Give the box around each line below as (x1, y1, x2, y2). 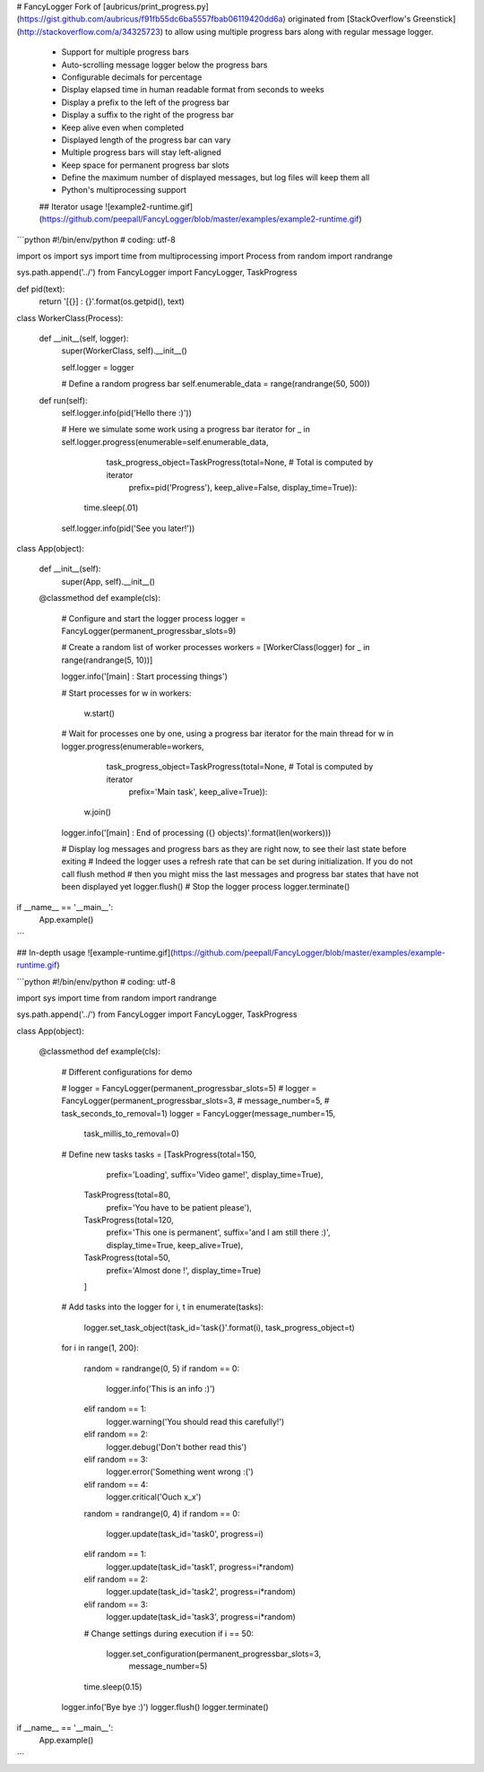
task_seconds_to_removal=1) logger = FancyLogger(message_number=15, (61, 1107, 336, 1118)
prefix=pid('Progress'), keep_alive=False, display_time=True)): (128, 482, 358, 492)
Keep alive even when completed (61, 122, 184, 133)
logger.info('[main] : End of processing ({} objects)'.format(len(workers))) (61, 827, 332, 838)
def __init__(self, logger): (39, 333, 129, 343)
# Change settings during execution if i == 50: (83, 1628, 255, 1638)
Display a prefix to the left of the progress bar (61, 97, 230, 108)
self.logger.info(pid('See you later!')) (61, 523, 195, 534)
